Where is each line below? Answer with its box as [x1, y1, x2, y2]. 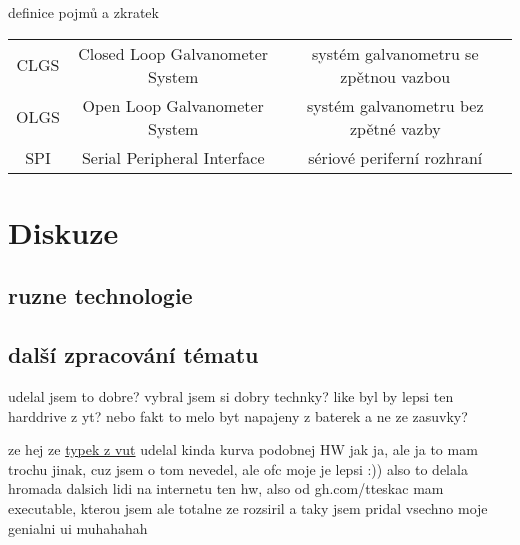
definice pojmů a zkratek [8, 2, 159, 22]
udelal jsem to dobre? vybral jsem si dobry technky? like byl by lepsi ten [8, 385, 454, 406]
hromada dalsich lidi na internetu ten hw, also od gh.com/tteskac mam [8, 478, 444, 499]
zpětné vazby [349, 116, 441, 140]
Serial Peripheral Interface [81, 145, 265, 169]
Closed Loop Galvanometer [78, 41, 269, 65]
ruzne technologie [8, 280, 193, 311]
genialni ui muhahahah [8, 517, 148, 538]
